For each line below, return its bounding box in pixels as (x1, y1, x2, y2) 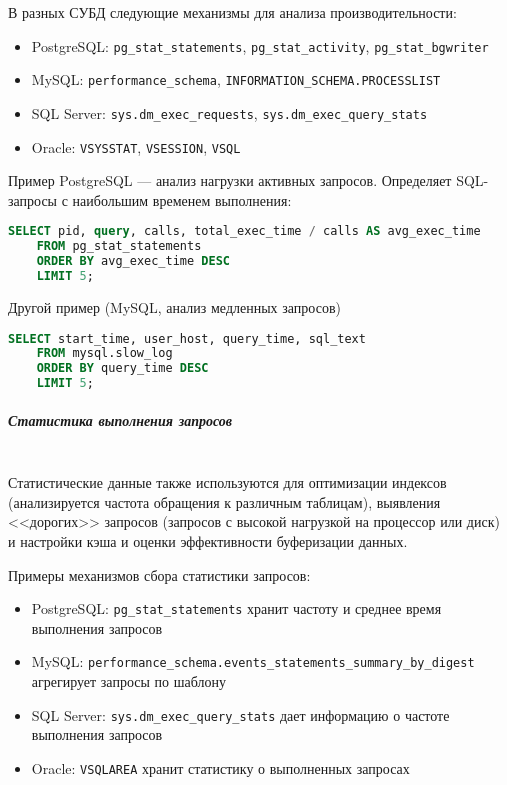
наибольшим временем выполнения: (72, 189, 292, 210)
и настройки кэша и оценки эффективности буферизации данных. (8, 530, 408, 551)
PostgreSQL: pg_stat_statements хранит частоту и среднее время (31, 598, 442, 619)
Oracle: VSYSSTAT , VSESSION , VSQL (31, 136, 241, 157)
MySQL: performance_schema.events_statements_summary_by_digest (31, 651, 475, 672)
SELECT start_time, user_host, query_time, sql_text (8, 331, 366, 346)
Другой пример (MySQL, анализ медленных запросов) (8, 296, 341, 317)
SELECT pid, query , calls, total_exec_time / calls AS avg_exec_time (8, 224, 481, 239)
